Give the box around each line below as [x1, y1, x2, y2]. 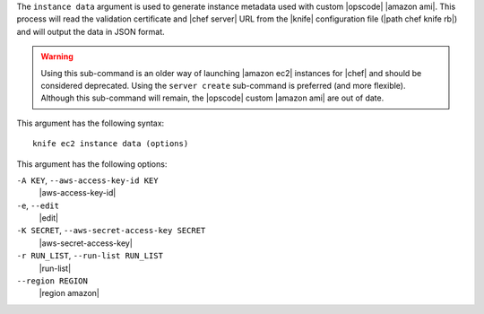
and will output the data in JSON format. [16, 26, 165, 37]
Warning [40, 51, 73, 62]
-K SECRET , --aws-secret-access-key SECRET [16, 225, 206, 236]
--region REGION [16, 276, 89, 286]
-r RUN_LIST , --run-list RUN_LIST [16, 250, 163, 261]
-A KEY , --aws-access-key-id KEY [16, 175, 159, 186]
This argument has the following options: [16, 158, 168, 170]
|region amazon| [39, 288, 100, 299]
